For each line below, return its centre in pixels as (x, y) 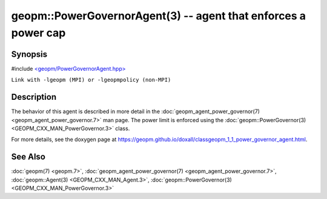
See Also (28, 157)
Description (34, 97)
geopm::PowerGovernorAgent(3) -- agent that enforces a (158, 16)
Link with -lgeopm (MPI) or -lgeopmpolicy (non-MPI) (91, 80)
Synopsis (29, 54)
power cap (38, 33)
